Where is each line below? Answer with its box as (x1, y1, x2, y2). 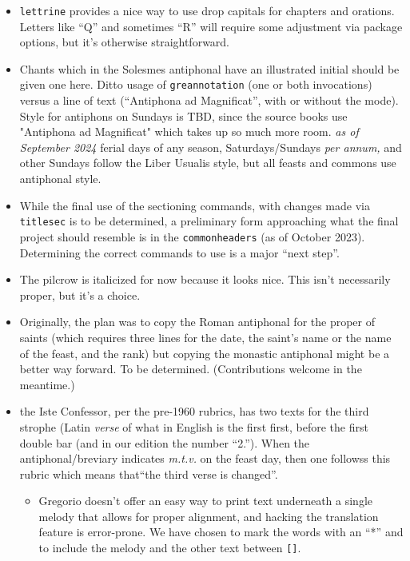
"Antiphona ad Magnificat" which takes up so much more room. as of (19, 123, 359, 140)
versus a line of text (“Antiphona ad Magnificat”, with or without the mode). (19, 92, 399, 109)
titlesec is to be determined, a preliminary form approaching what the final (19, 213, 399, 229)
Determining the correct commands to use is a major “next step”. (19, 244, 340, 261)
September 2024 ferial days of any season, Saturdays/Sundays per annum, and (19, 138, 402, 155)
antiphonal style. (19, 170, 102, 187)
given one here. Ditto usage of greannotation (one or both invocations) (19, 76, 372, 93)
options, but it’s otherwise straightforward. (19, 34, 230, 50)
